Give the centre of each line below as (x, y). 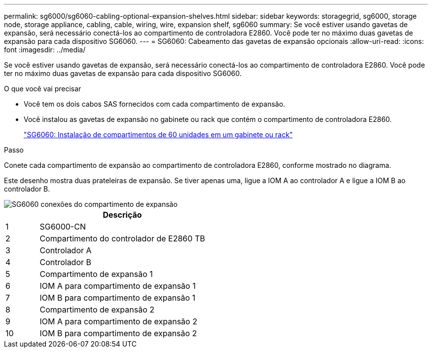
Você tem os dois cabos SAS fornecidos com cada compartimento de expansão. (155, 104)
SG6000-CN (63, 227)
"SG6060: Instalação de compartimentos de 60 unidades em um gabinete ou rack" (158, 135)
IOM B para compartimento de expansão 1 (118, 298)
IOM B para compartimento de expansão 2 (118, 333)
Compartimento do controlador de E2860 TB (122, 238)
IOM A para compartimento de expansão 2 (118, 321)
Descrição (122, 215)
